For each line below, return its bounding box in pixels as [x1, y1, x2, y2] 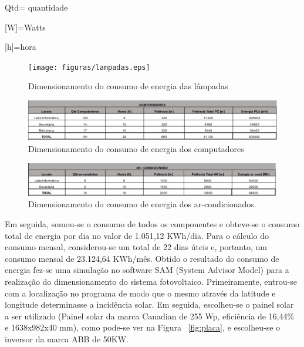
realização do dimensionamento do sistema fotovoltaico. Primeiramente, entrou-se [5, 275, 298, 287]
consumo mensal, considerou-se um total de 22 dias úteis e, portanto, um [5, 241, 267, 253]
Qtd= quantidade [5, 1, 68, 13]
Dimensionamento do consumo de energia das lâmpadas [28, 80, 228, 92]
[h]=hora [5, 41, 36, 53]
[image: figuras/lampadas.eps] [28, 63, 150, 72]
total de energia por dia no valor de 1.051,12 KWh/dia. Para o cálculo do [5, 229, 269, 241]
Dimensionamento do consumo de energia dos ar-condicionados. [28, 198, 256, 210]
